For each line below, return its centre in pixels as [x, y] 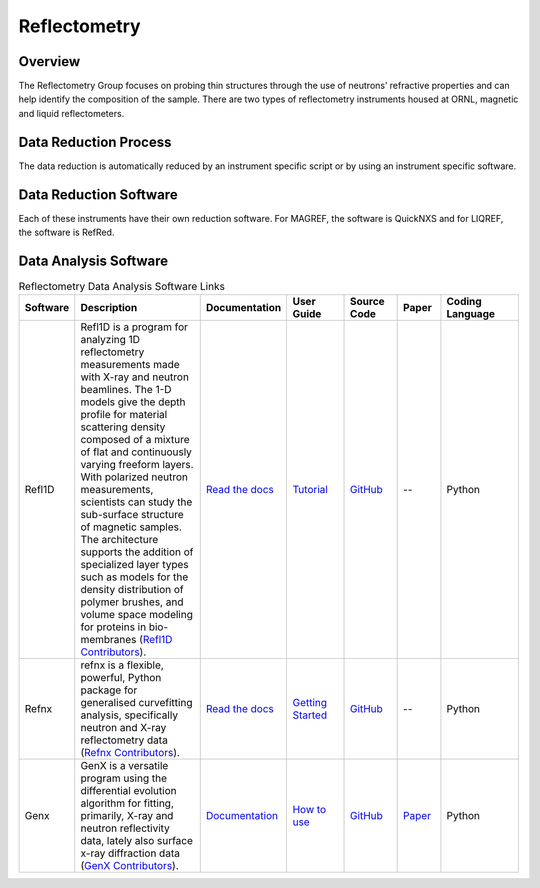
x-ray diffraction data [130, 853]
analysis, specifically [129, 715]
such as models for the [134, 577]
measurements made [130, 365]
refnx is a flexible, [122, 665]
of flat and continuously [136, 452]
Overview [49, 61]
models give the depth [133, 402]
